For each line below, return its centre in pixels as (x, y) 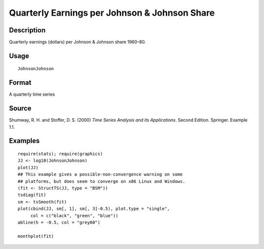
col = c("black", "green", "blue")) (74, 215)
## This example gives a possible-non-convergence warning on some (100, 174)
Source (20, 109)
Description (27, 30)
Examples (24, 141)
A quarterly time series (32, 94)
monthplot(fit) (36, 236)
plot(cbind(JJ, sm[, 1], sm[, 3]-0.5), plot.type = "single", (94, 209)
